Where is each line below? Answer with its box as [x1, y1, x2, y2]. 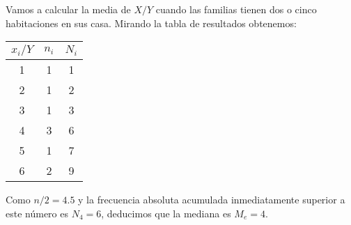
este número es [6, 205, 68, 220]
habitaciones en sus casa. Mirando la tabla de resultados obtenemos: [6, 15, 297, 30]
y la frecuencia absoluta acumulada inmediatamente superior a [78, 192, 345, 207]
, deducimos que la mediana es [101, 205, 231, 220]
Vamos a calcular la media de [6, 2, 131, 16]
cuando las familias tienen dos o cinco [155, 2, 317, 16]
